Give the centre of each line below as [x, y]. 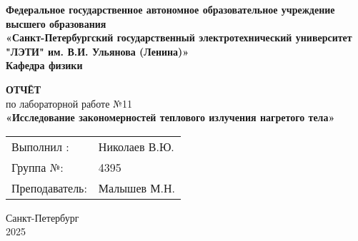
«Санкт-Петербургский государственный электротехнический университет [179, 37]
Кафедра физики [44, 65]
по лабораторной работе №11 [69, 103]
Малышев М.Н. [137, 188]
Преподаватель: [49, 188]
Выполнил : [40, 146]
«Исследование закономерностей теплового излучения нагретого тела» [170, 117]
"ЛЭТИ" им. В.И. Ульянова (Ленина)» [98, 51]
